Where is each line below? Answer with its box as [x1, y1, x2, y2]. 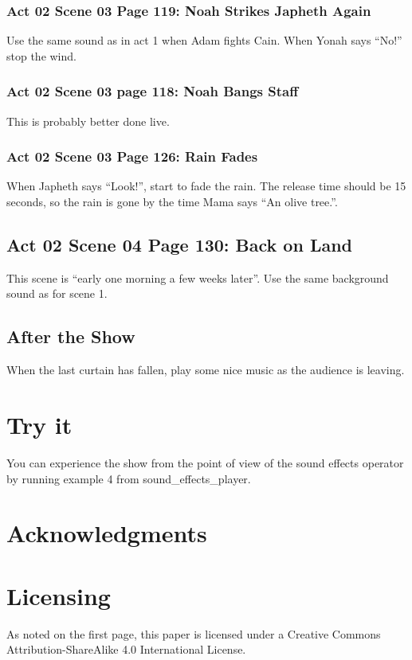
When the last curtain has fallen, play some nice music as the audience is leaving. [6, 361, 405, 378]
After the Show [6, 324, 135, 349]
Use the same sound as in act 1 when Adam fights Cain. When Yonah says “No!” [6, 32, 402, 49]
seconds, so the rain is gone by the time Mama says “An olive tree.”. [6, 193, 338, 210]
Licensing [6, 579, 111, 611]
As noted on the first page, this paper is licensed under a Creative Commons [6, 625, 381, 642]
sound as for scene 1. [6, 285, 108, 302]
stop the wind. [6, 47, 77, 64]
